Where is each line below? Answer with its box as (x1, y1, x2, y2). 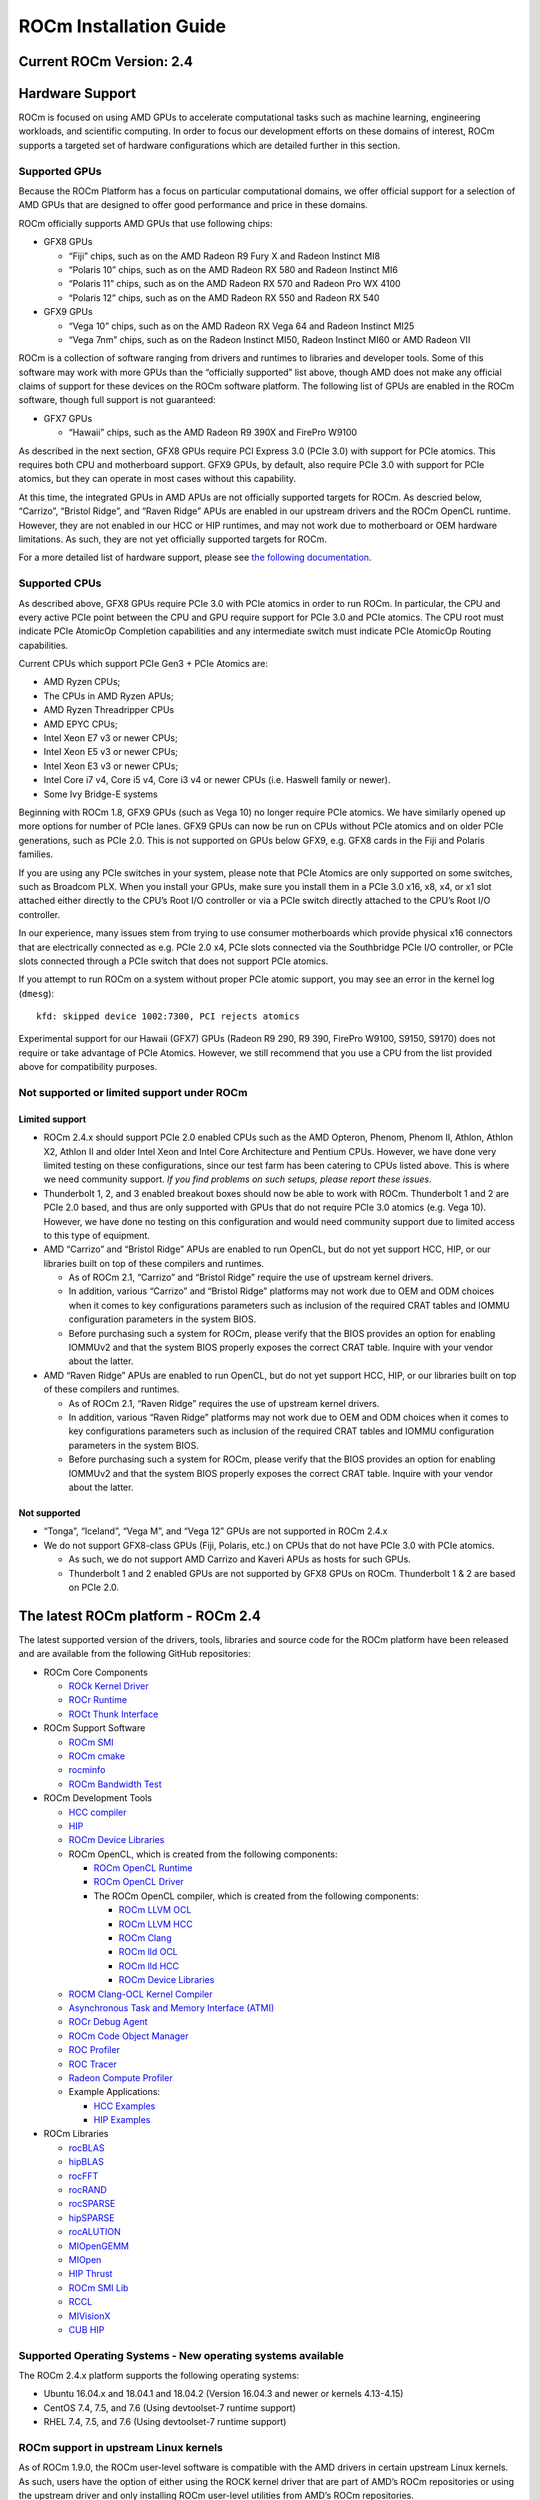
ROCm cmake (68, 1750, 125, 1762)
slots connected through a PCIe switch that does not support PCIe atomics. (18, 955, 329, 967)
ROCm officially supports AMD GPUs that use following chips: (18, 217, 273, 229)
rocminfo (68, 1764, 106, 1776)
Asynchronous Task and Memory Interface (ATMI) (68, 2001, 275, 2014)
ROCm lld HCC (118, 1960, 180, 1972)
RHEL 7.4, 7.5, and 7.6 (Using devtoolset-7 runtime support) (43, 2416, 287, 2428)
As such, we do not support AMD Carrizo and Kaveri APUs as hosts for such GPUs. (68, 1553, 412, 1565)
